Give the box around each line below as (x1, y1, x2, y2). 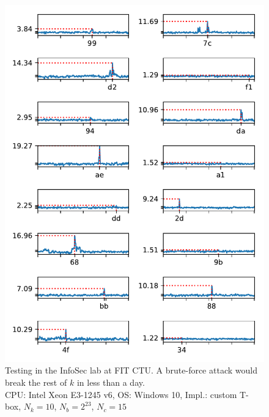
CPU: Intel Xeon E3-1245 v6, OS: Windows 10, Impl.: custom (5, 388, 237, 400)
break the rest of (5, 375, 67, 388)
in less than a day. (76, 375, 145, 388)
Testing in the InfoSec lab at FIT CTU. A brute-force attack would (5, 364, 257, 377)
